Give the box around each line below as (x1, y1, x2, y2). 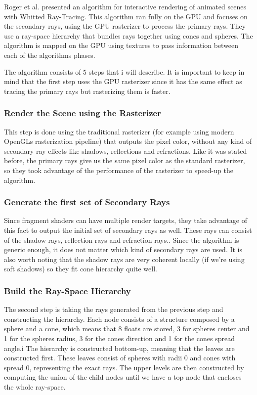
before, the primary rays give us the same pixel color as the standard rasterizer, (4, 155, 245, 166)
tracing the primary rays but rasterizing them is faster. (4, 86, 171, 96)
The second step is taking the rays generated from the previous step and (4, 304, 223, 314)
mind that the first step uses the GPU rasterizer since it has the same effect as (4, 76, 242, 87)
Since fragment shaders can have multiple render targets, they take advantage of (4, 215, 247, 225)
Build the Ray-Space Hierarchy (4, 284, 131, 297)
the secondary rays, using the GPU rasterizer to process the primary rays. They (4, 21, 246, 31)
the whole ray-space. (4, 381, 66, 392)
